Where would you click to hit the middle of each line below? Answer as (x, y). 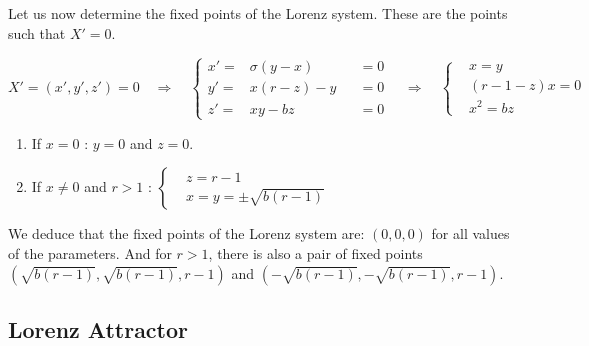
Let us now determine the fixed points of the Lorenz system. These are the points (258, 13)
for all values (470, 233)
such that (37, 32)
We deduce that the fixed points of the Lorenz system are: (186, 233)
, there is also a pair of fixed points (315, 252)
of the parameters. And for (90, 252)
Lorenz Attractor (98, 328)
